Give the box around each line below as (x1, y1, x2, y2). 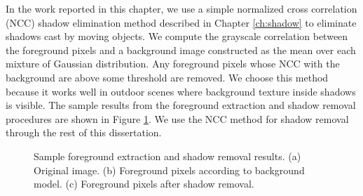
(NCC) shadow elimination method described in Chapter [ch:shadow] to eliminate (6, 15, 357, 30)
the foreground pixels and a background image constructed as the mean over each (6, 42, 356, 57)
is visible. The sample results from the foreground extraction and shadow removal (6, 98, 356, 112)
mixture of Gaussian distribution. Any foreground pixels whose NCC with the (6, 56, 340, 71)
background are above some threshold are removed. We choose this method (6, 70, 329, 84)
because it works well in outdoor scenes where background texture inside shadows (6, 84, 356, 98)
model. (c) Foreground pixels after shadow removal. (34, 176, 254, 191)
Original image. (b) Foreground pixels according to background (34, 162, 305, 177)
